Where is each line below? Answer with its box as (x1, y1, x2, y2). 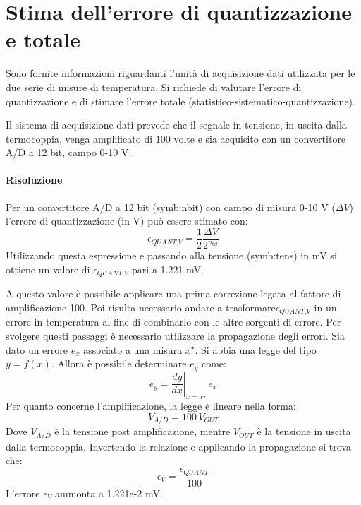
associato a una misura (83, 342, 183, 357)
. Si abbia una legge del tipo (195, 342, 317, 357)
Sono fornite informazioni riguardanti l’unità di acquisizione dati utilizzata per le (6, 66, 355, 81)
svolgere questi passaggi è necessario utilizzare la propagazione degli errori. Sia (6, 328, 345, 343)
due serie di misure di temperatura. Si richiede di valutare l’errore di (6, 79, 302, 94)
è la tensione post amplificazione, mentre (54, 424, 231, 439)
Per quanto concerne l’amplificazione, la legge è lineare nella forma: (6, 398, 296, 413)
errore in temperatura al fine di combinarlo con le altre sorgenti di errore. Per (6, 314, 341, 329)
